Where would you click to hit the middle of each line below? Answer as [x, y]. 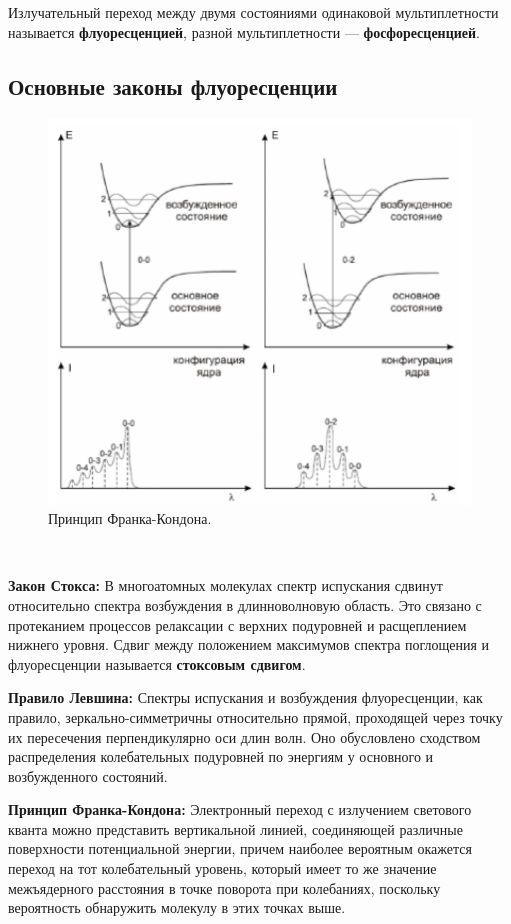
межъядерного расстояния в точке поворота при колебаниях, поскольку [224, 887]
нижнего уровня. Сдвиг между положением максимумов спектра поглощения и [249, 644]
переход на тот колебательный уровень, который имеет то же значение [222, 868]
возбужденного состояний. [88, 775]
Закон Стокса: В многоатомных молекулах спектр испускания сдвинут [225, 585]
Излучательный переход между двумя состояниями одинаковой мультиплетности [253, 12]
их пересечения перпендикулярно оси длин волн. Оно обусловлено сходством [244, 736]
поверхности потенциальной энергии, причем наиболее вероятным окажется [240, 848]
